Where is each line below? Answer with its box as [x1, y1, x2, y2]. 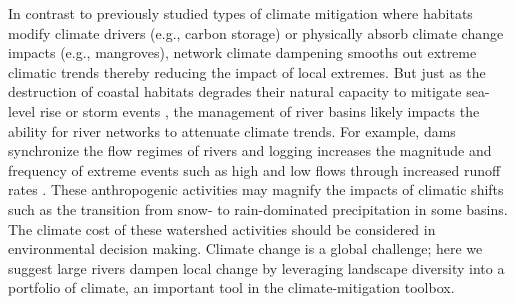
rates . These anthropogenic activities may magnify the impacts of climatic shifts [8, 179, 504, 200]
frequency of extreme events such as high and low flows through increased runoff [8, 159, 501, 180]
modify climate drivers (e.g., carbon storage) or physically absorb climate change [8, 22, 504, 43]
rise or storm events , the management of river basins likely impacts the [39, 100, 480, 121]
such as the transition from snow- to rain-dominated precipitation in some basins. [8, 198, 508, 219]
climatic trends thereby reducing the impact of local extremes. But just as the [8, 61, 486, 82]
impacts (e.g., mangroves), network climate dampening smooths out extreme [8, 42, 477, 63]
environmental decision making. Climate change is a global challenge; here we [8, 238, 483, 259]
